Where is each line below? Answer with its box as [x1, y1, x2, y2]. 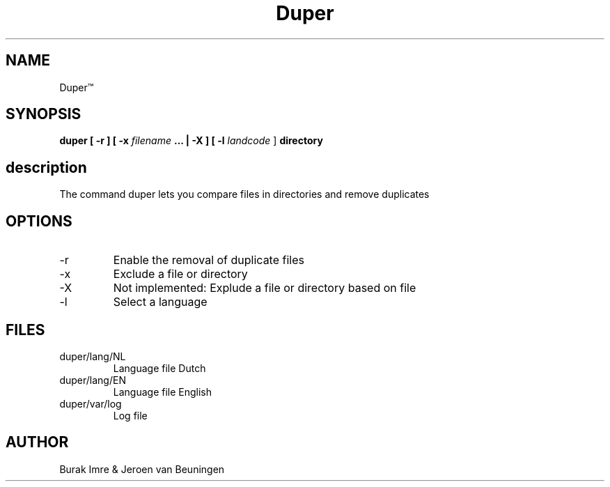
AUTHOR [6, 433, 69, 451]
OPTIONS [6, 212, 72, 230]
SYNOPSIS [6, 105, 81, 123]
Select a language [113, 295, 208, 309]
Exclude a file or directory [113, 267, 248, 281]
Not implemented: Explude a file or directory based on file [113, 281, 416, 295]
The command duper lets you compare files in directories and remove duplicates [59, 188, 430, 201]
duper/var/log [59, 397, 122, 410]
